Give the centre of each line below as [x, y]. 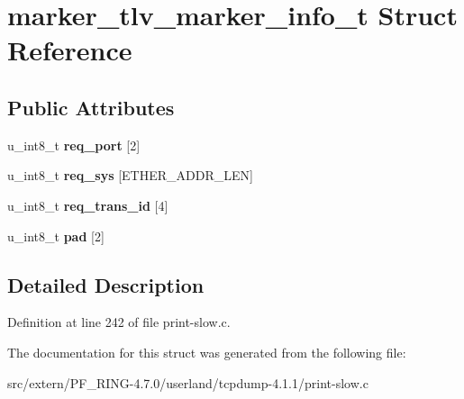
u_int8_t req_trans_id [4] [88, 205]
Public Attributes [91, 107]
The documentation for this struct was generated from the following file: [207, 352]
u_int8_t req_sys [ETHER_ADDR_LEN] [130, 175]
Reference [70, 50]
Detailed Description [106, 284]
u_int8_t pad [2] [56, 236]
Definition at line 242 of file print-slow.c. [119, 322]
